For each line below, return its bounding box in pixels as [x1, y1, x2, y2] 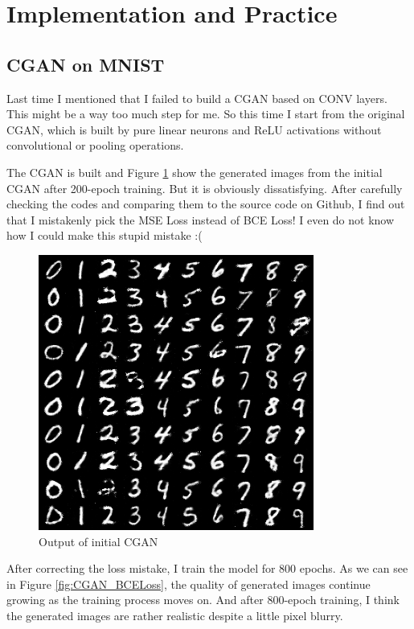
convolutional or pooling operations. [6, 137, 184, 154]
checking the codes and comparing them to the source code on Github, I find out [6, 195, 405, 212]
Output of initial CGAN [39, 532, 158, 549]
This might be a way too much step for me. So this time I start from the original [6, 105, 405, 122]
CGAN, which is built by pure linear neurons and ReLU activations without [6, 121, 382, 138]
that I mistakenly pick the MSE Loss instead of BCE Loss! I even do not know [6, 211, 395, 228]
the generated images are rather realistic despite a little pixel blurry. [6, 606, 343, 623]
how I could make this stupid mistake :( [6, 227, 203, 244]
